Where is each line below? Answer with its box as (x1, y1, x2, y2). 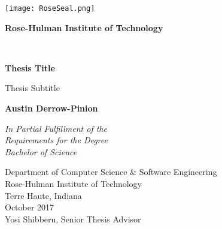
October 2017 (5, 201, 54, 213)
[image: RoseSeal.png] (5, 4, 95, 13)
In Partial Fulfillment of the (5, 122, 107, 134)
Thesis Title (5, 61, 55, 74)
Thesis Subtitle (5, 82, 60, 94)
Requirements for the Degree (5, 134, 108, 146)
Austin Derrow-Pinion (5, 102, 98, 115)
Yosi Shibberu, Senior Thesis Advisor (5, 212, 141, 225)
